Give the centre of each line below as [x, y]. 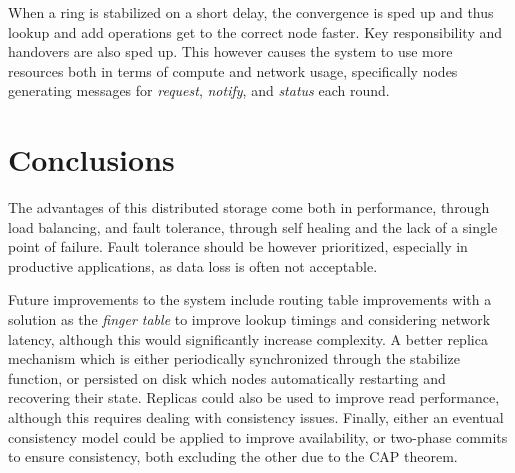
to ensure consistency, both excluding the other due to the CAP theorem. [233, 456]
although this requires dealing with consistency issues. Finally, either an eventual [256, 417]
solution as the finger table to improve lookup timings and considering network [249, 319]
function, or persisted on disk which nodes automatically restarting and [227, 377]
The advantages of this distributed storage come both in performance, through [249, 207]
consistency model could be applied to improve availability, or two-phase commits [258, 436]
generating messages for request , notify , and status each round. [199, 90]
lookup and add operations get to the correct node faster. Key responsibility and [255, 31]
